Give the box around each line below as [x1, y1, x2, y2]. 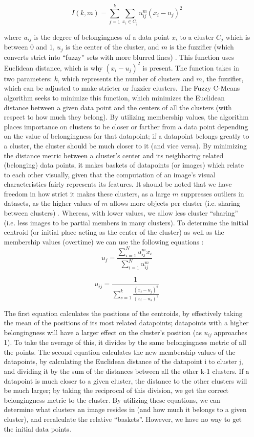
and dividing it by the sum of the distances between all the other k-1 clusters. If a [4, 365, 250, 376]
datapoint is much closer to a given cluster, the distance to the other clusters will [4, 375, 247, 386]
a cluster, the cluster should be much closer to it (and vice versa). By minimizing [4, 140, 247, 150]
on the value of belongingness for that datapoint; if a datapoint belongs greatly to [4, 131, 249, 141]
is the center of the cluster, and [65, 42, 159, 52]
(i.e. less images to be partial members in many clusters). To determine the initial [4, 217, 249, 227]
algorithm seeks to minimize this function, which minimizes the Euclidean [4, 92, 225, 102]
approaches [214, 327, 247, 337]
